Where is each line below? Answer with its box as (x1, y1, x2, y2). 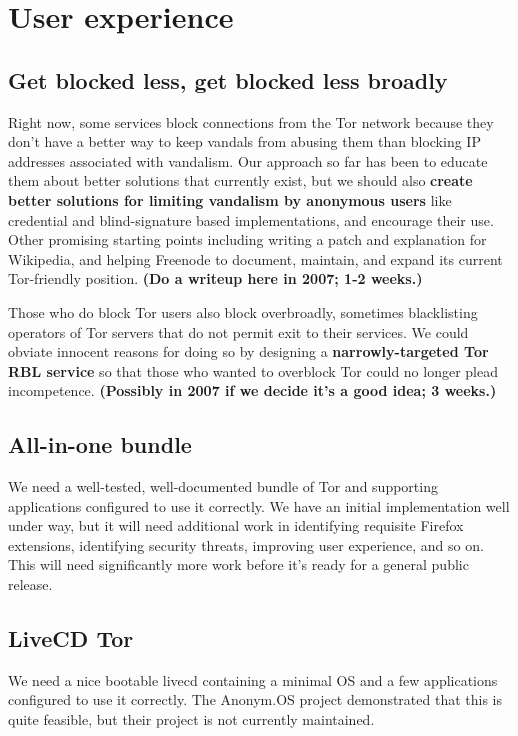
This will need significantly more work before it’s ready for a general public (8, 554, 469, 575)
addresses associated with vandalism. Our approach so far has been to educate (8, 150, 488, 171)
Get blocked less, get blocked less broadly (8, 64, 448, 95)
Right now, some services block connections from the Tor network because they (8, 111, 494, 132)
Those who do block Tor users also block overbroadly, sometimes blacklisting (8, 301, 478, 322)
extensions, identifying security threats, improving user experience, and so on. (8, 534, 484, 555)
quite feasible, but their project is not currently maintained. (8, 709, 375, 730)
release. (8, 574, 53, 595)
